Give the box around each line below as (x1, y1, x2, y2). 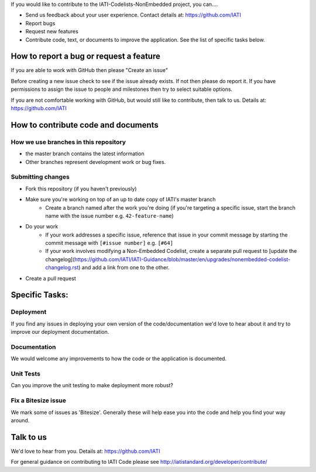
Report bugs (25, 19, 56, 26)
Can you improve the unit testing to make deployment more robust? (11, 382, 174, 389)
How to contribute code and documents (11, 120, 159, 130)
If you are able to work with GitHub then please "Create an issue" (11, 67, 169, 74)
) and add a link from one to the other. (78, 264, 170, 271)
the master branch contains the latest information (25, 150, 145, 158)
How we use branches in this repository (11, 138, 126, 146)
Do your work (25, 223, 59, 230)
